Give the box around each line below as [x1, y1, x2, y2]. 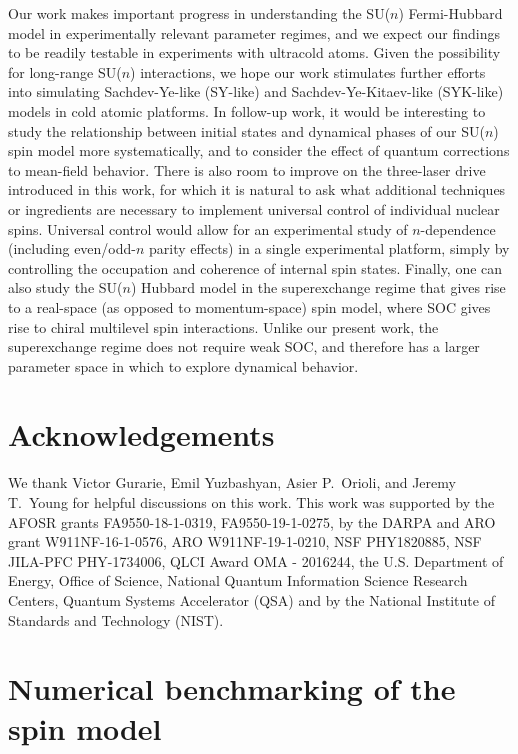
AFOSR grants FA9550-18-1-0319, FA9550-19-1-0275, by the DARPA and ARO [8, 511, 496, 532]
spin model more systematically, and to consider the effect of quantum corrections [8, 140, 510, 161]
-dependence [420, 218, 496, 239]
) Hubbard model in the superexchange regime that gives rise [130, 277, 506, 298]
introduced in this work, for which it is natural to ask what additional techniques [8, 179, 506, 200]
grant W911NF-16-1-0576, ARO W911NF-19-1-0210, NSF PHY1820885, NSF [8, 531, 482, 552]
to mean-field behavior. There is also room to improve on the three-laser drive [8, 159, 486, 180]
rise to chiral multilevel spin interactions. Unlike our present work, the [8, 316, 439, 337]
